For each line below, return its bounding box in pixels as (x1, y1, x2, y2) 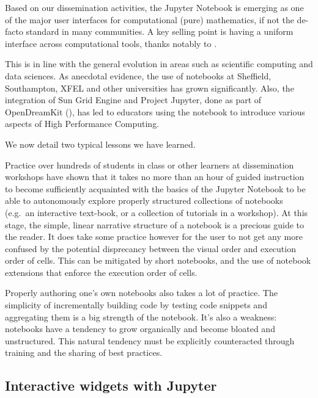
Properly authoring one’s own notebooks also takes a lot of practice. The (5, 286, 278, 299)
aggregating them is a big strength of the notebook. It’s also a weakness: (5, 310, 277, 323)
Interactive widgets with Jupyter (5, 376, 217, 395)
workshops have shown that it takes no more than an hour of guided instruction (5, 170, 305, 183)
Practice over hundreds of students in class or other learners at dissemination (5, 158, 294, 171)
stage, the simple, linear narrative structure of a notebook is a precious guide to (5, 218, 305, 231)
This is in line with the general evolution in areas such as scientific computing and (5, 57, 313, 70)
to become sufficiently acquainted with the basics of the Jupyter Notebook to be (5, 182, 306, 195)
